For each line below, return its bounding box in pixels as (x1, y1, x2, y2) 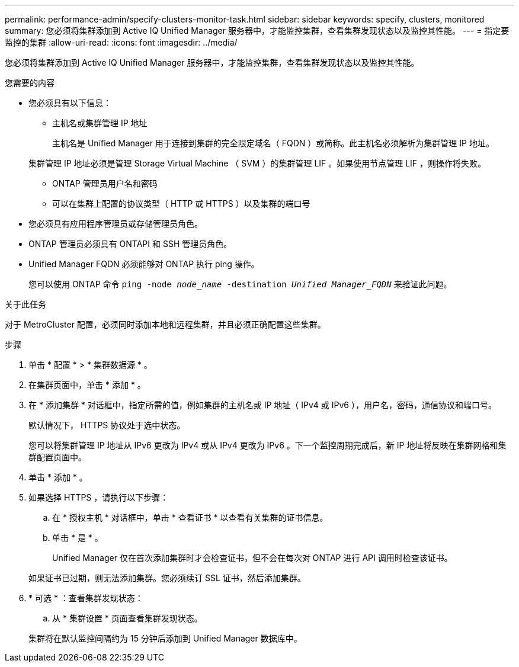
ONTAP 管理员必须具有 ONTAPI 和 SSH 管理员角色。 (28, 239, 232, 249)
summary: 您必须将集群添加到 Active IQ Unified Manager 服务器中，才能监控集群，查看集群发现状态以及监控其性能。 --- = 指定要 (5, 25, 510, 36)
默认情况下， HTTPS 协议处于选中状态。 (28, 420, 185, 430)
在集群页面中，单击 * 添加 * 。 (28, 380, 146, 390)
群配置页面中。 (28, 452, 86, 462)
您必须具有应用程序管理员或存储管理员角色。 (28, 219, 203, 229)
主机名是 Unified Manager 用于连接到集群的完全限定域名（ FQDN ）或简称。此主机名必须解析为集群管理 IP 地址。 (52, 138, 494, 148)
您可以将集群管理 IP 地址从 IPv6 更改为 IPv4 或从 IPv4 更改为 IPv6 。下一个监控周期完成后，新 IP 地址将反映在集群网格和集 (28, 440, 507, 450)
